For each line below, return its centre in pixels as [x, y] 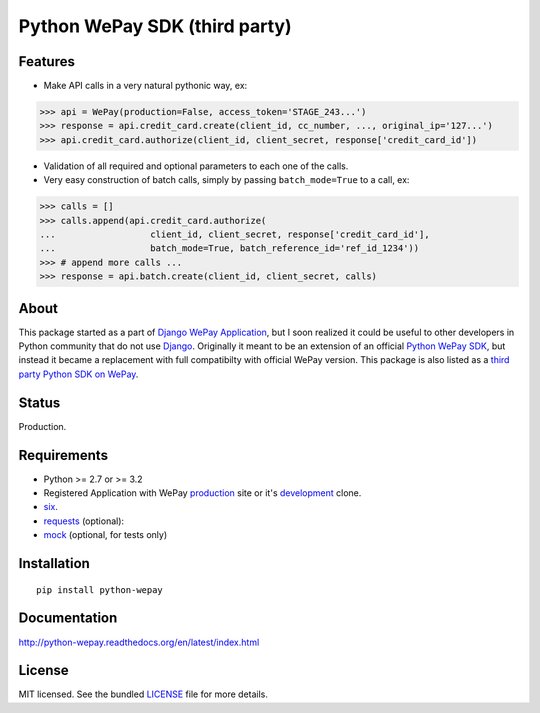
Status [39, 402]
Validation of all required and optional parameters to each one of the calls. [196, 166]
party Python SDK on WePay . [78, 374]
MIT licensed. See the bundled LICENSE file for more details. [143, 694]
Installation [54, 563]
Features [46, 61]
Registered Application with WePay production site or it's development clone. [202, 493]
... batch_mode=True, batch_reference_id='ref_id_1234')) [229, 248]
